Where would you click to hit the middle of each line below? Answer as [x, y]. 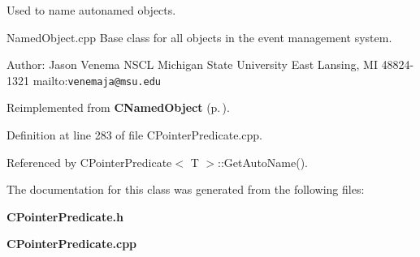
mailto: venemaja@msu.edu [97, 80]
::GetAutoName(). [263, 162]
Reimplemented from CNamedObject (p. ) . [118, 107]
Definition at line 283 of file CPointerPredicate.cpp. [134, 135]
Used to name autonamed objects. [91, 10]
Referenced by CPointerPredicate [89, 162]
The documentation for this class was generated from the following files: [186, 189]
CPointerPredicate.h [65, 216]
